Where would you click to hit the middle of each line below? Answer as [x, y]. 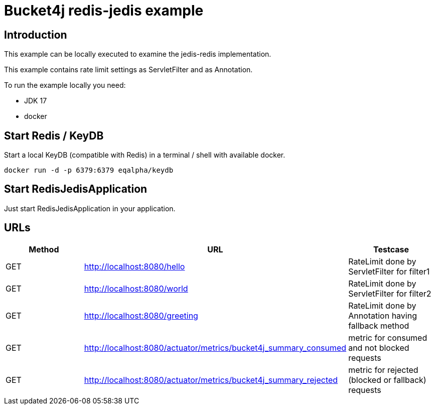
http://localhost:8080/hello [134, 266]
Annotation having [383, 315]
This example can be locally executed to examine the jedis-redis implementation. [138, 54]
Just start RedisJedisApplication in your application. [90, 208]
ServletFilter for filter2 [390, 293]
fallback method [379, 325]
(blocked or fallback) [387, 380]
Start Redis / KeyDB [54, 135]
